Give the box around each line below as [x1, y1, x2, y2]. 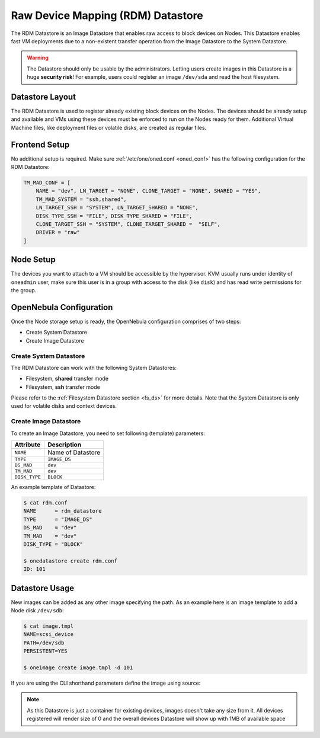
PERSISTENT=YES [23, 648, 68, 654]
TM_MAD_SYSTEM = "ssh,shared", [36, 196, 127, 203]
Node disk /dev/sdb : [11, 607, 65, 614]
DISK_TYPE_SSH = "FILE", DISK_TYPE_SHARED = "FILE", [36, 212, 193, 219]
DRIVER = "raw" [36, 229, 80, 236]
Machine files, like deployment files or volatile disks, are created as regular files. [11, 124, 207, 131]
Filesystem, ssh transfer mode [25, 383, 100, 391]
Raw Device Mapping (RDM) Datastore [11, 9, 204, 22]
